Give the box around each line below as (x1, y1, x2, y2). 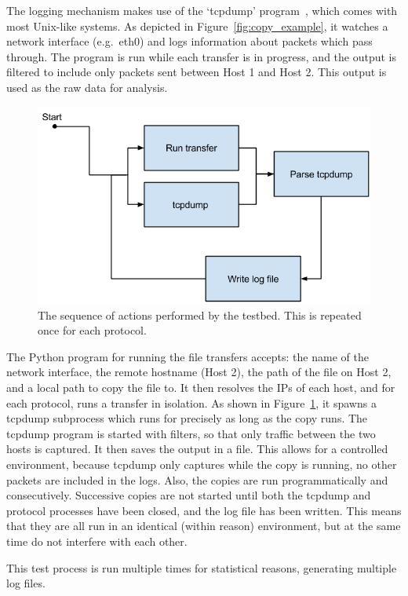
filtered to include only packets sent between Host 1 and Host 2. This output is (6, 64, 387, 80)
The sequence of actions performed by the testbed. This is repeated (38, 306, 362, 323)
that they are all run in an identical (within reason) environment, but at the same (6, 517, 401, 534)
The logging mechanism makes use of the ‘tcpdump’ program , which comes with (6, 2, 398, 18)
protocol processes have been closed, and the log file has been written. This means (6, 502, 402, 518)
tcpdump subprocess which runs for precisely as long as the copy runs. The (6, 410, 368, 426)
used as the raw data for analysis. (6, 79, 168, 95)
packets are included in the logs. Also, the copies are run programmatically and (6, 471, 388, 488)
